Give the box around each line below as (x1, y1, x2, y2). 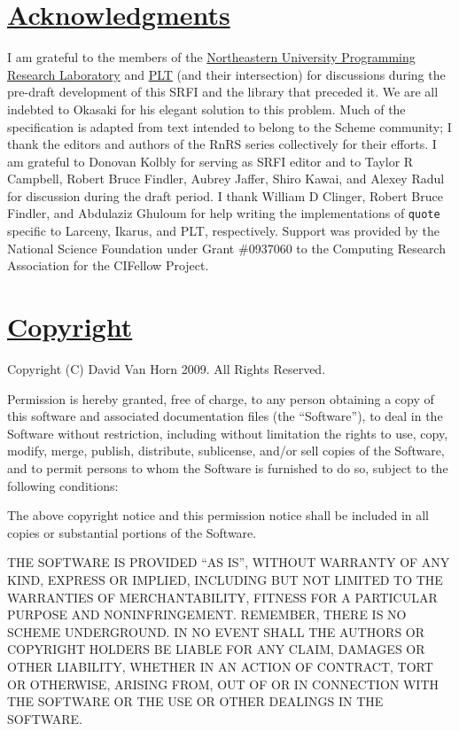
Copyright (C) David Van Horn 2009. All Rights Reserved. (7, 360, 326, 378)
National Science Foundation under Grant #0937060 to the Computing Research (7, 238, 446, 257)
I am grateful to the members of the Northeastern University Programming (7, 48, 416, 66)
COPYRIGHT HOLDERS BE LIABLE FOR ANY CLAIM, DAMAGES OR (7, 640, 425, 658)
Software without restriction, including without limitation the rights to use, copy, (7, 424, 448, 442)
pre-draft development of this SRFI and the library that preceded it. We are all (7, 82, 439, 101)
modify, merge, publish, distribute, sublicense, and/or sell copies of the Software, (7, 441, 445, 460)
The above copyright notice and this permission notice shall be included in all (7, 506, 430, 525)
